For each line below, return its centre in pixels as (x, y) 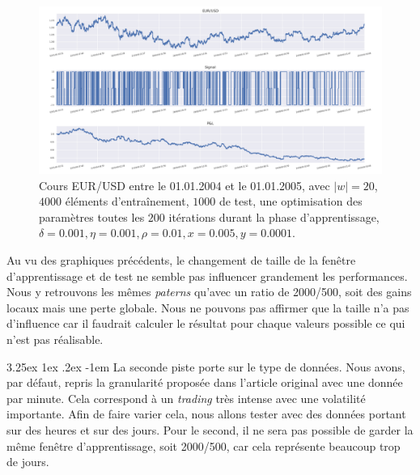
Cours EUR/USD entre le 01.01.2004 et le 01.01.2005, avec (185, 185)
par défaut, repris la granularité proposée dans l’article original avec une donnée (205, 382)
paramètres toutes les (92, 216)
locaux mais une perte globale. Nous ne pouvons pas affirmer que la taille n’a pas (208, 307)
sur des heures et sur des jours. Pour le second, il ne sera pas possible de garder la (210, 429)
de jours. (28, 462)
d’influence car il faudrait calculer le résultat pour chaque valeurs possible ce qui (206, 323)
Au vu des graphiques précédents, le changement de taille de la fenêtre (181, 260)
